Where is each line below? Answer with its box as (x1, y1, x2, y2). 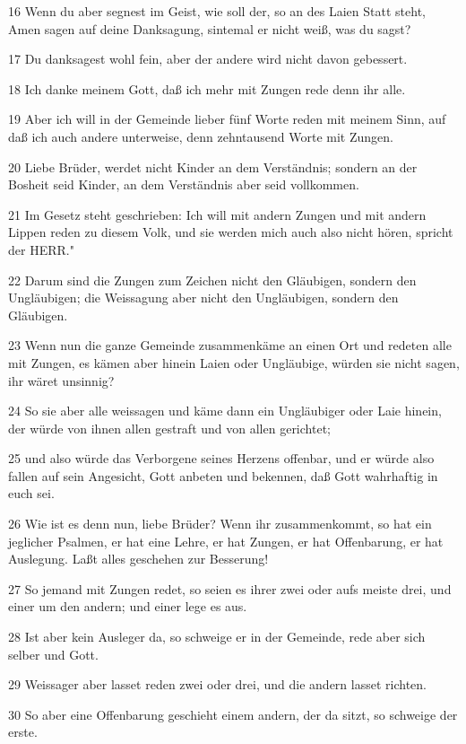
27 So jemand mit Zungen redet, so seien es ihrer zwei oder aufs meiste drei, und (8, 579, 452, 598)
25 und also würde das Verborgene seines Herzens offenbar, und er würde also (8, 449, 435, 468)
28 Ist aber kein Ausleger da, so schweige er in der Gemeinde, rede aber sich (8, 627, 426, 646)
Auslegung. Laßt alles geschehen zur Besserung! (8, 549, 269, 568)
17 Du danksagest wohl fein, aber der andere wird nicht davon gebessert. (8, 49, 408, 68)
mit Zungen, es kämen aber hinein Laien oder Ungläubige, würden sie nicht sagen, (8, 353, 460, 372)
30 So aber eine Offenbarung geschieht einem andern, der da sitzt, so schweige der (8, 705, 458, 723)
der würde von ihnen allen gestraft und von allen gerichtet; (8, 418, 331, 437)
